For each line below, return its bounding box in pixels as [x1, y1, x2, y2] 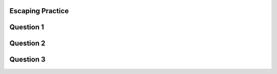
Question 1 [9, 23, 45, 31]
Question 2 [9, 39, 46, 48]
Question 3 [9, 55, 46, 64]
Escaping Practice [9, 7, 69, 15]
